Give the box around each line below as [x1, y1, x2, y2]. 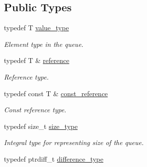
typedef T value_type [4, 22, 69, 33]
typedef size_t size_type [4, 121, 78, 131]
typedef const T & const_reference [4, 88, 108, 98]
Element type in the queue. [4, 39, 84, 49]
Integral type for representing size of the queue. [4, 137, 144, 147]
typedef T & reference [4, 55, 70, 65]
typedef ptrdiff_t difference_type [4, 153, 104, 164]
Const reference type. [4, 104, 67, 115]
